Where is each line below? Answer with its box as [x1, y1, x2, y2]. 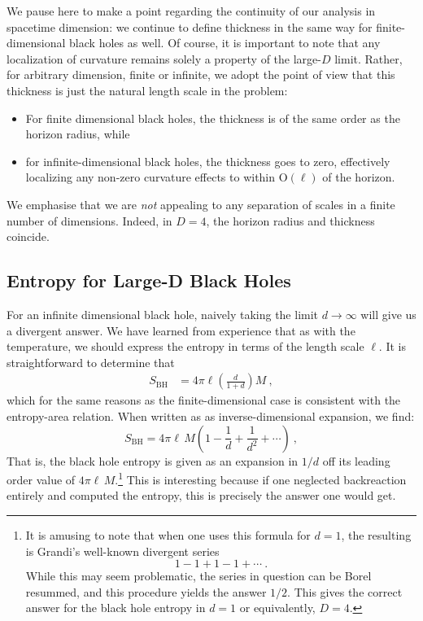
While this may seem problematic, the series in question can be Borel [25, 567, 372, 584]
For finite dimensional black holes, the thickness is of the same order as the [25, 109, 400, 126]
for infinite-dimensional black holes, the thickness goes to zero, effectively [25, 152, 390, 169]
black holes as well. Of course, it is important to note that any [69, 34, 381, 51]
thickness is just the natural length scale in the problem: [7, 81, 288, 98]
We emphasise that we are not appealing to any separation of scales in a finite [7, 195, 395, 212]
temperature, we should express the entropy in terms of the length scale [7, 338, 364, 355]
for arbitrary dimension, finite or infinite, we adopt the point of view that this [7, 66, 395, 83]
